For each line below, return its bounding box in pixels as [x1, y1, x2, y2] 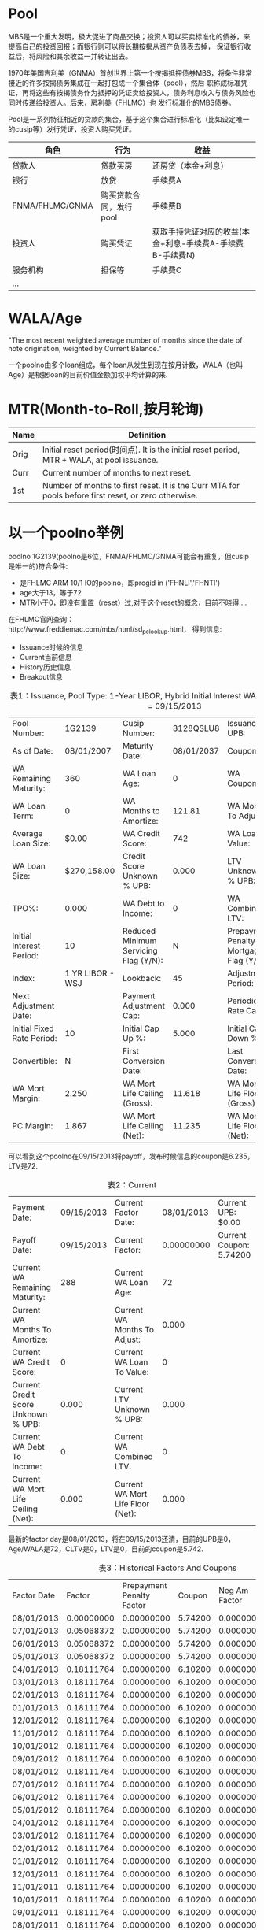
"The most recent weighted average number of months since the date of [8, 335, 243, 345]
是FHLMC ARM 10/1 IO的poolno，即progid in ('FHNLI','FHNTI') [19, 578, 221, 587]
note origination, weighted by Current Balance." [8, 343, 163, 353]
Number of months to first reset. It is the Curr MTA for [42, 480, 240, 491]
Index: [12, 972, 35, 984]
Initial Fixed [12, 1023, 54, 1034]
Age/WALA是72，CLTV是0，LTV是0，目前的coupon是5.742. [8, 1544, 203, 1554]
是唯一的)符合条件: [8, 561, 68, 571]
